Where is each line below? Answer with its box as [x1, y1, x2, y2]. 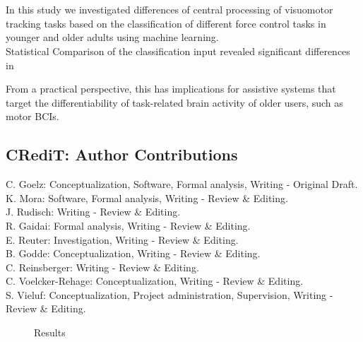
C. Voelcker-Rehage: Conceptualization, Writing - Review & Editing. [6, 273, 304, 288]
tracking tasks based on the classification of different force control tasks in [6, 16, 326, 30]
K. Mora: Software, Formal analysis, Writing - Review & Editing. [6, 190, 288, 205]
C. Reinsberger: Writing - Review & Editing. [6, 259, 199, 274]
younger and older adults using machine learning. [6, 30, 219, 45]
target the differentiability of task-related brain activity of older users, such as [6, 95, 343, 110]
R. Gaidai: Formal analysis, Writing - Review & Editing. [6, 218, 251, 232]
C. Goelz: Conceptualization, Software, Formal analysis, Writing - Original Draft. [6, 177, 358, 191]
